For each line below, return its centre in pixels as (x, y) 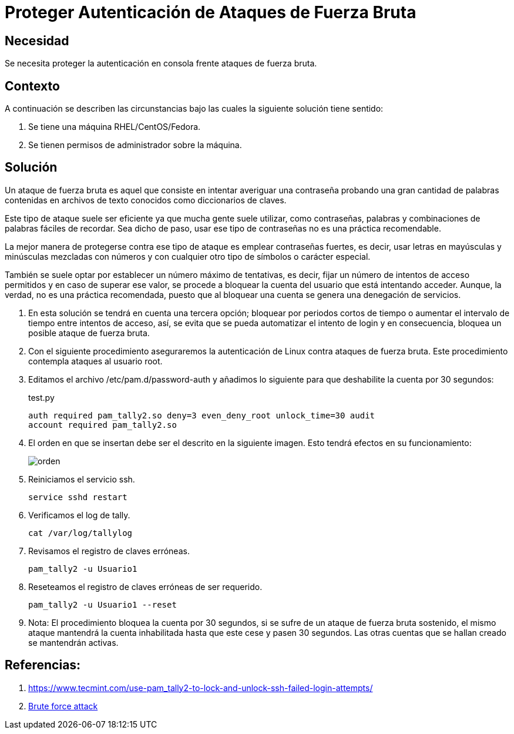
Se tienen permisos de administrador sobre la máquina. (135, 145)
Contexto (32, 86)
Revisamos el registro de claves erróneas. (109, 551)
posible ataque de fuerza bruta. (89, 333)
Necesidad (37, 41)
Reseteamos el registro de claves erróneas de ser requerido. (145, 586)
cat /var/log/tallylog (80, 533)
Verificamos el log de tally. (79, 515)
